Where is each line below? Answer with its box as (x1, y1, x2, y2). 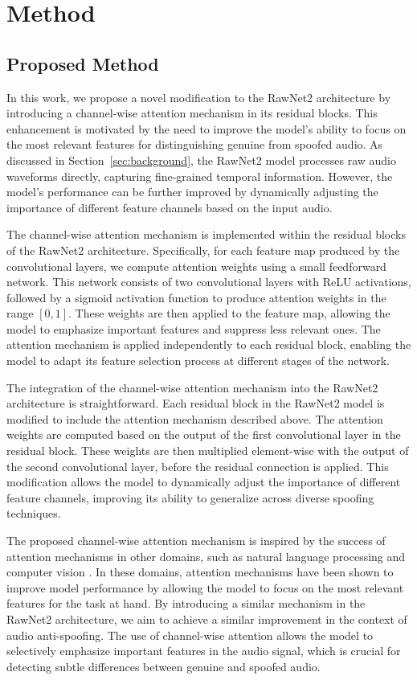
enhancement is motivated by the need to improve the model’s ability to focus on (6, 120, 407, 137)
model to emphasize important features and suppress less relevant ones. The (6, 320, 381, 337)
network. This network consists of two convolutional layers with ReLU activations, (6, 273, 411, 290)
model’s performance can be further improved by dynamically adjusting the (6, 183, 378, 200)
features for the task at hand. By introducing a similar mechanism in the (6, 595, 366, 612)
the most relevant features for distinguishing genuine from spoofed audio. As (6, 136, 383, 153)
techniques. (6, 505, 61, 522)
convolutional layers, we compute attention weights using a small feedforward (6, 257, 386, 274)
